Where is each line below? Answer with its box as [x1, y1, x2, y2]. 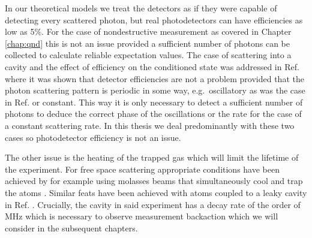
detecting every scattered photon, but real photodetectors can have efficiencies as [5, 13, 303, 26]
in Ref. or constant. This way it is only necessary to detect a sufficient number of [5, 95, 303, 108]
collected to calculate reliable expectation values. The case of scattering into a [5, 49, 292, 61]
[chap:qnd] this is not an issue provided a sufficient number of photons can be [5, 37, 290, 49]
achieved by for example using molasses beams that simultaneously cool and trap [5, 174, 303, 187]
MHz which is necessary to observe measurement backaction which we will [5, 210, 278, 222]
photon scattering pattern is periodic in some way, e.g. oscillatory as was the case [5, 84, 305, 97]
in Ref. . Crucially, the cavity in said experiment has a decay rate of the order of [5, 198, 301, 210]
